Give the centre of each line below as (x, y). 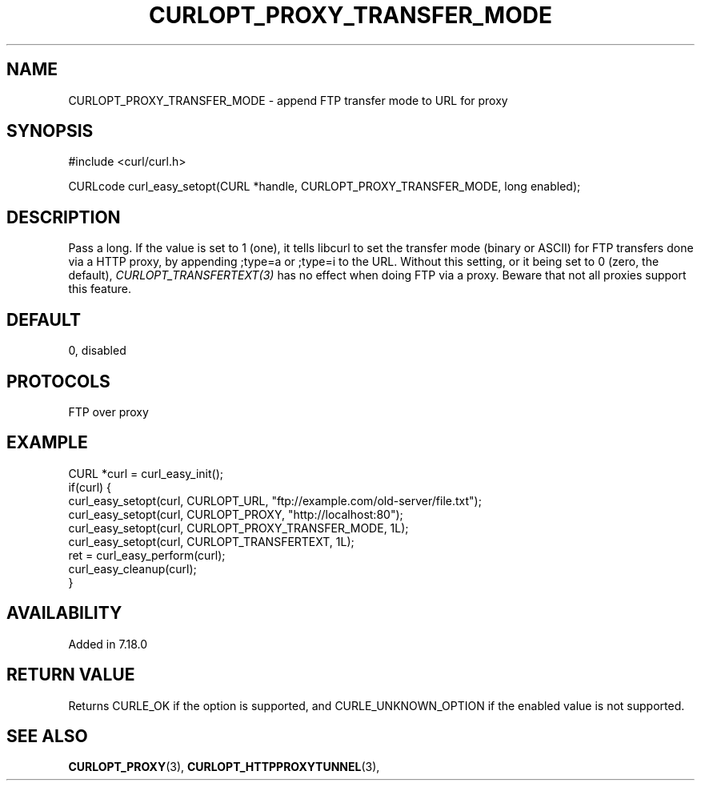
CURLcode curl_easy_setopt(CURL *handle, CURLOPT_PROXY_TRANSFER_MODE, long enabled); (324, 187)
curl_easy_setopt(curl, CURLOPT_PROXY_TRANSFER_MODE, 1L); (238, 528)
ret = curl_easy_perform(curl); (147, 555)
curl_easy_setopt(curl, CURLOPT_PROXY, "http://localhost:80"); (236, 514)
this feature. (100, 289)
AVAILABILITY (64, 613)
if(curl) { (90, 487)
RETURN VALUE (71, 675)
